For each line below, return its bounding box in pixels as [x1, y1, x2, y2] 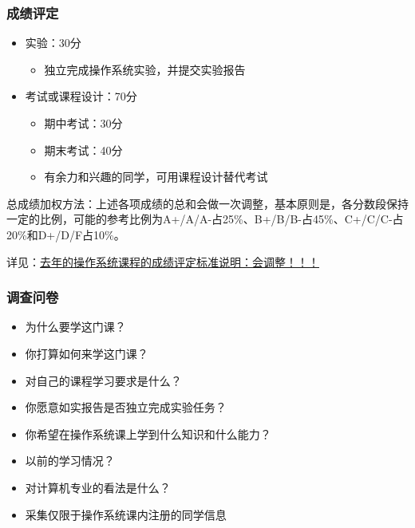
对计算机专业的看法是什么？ [25, 479, 171, 495]
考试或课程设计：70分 [25, 88, 137, 104]
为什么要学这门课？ [25, 318, 126, 335]
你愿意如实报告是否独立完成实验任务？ [25, 399, 227, 416]
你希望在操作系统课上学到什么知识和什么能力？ [25, 425, 271, 442]
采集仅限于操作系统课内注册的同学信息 [25, 506, 227, 522]
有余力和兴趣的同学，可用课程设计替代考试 [44, 168, 268, 185]
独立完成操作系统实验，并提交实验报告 [44, 61, 246, 77]
